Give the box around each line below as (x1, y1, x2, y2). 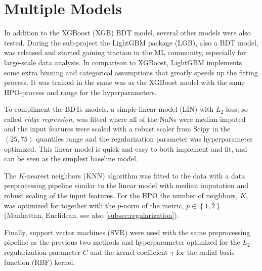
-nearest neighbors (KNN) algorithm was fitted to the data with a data (24, 170, 245, 180)
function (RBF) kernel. (4, 256, 75, 267)
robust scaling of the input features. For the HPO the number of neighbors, (4, 190, 238, 201)
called (4, 113, 22, 124)
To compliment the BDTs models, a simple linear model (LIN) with (4, 104, 214, 114)
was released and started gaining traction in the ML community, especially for (4, 47, 246, 58)
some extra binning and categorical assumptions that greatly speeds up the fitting (4, 67, 258, 77)
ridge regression (24, 113, 72, 124)
